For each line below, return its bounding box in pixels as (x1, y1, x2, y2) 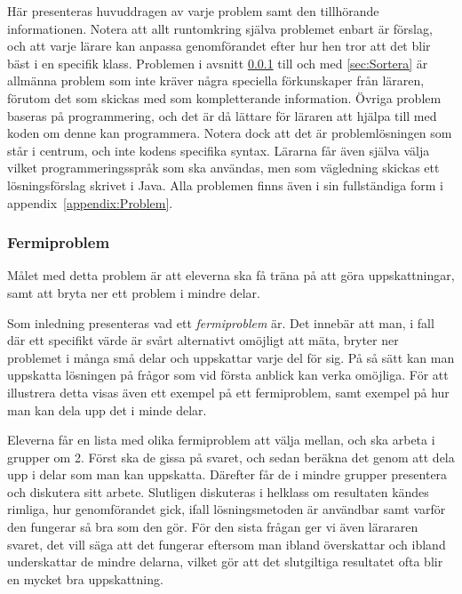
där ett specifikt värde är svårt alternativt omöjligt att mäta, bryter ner (7, 331, 399, 349)
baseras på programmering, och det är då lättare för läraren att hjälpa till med (7, 106, 437, 124)
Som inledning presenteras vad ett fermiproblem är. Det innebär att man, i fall (7, 313, 434, 332)
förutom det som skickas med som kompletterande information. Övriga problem (7, 88, 442, 107)
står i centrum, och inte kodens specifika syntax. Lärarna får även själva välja (7, 140, 430, 159)
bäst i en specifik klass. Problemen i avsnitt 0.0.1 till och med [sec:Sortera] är (7, 53, 428, 72)
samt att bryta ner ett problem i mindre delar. (7, 283, 260, 301)
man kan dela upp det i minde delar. (7, 400, 207, 419)
